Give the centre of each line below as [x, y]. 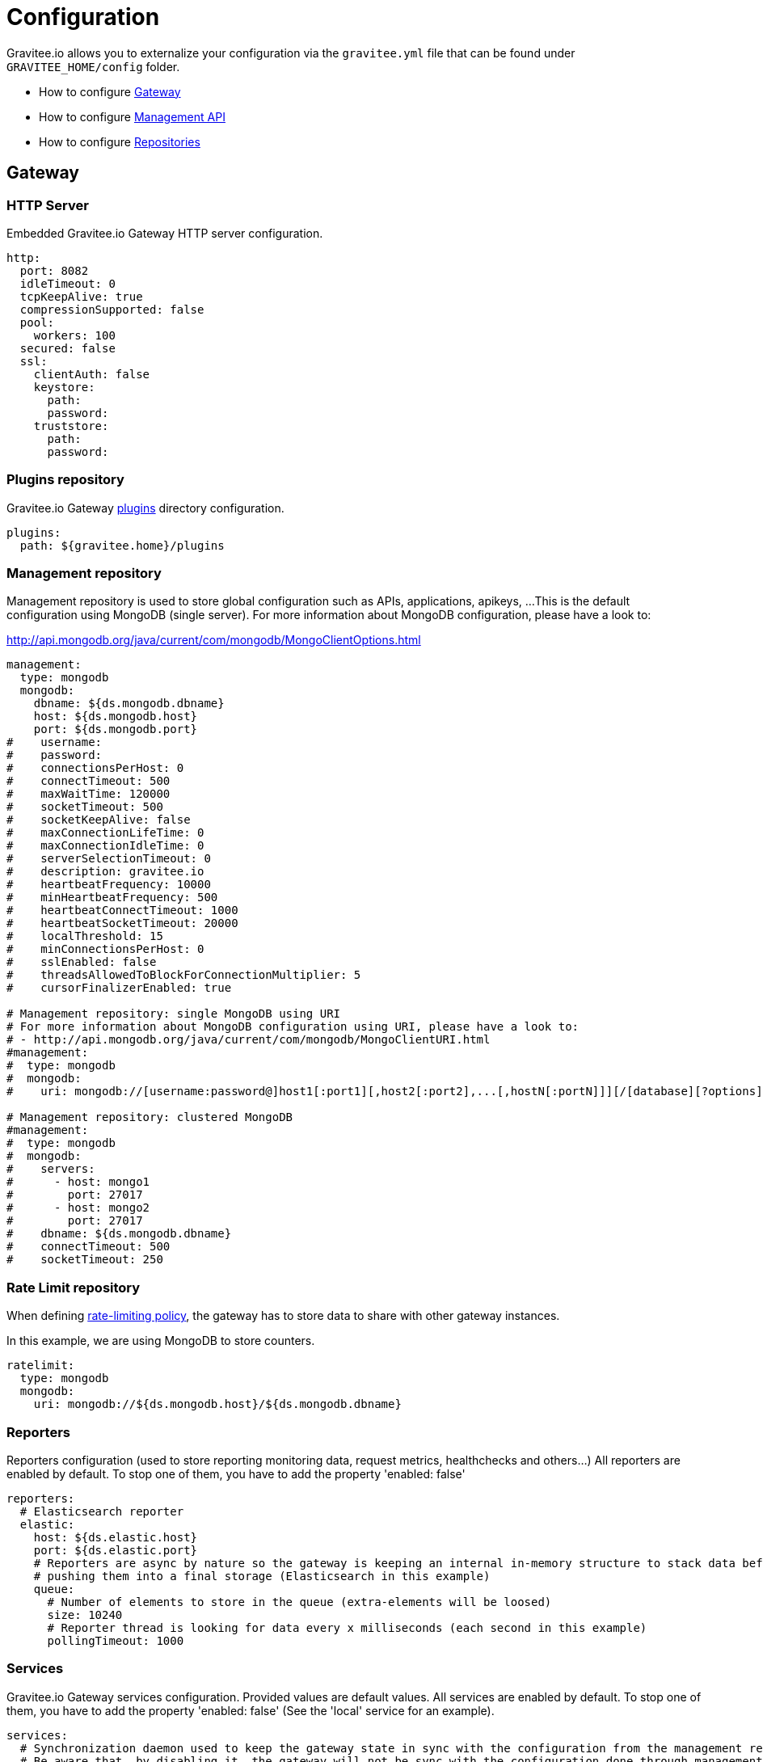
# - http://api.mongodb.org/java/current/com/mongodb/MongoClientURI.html [249, 1040]
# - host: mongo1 [78, 1182]
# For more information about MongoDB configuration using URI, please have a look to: [293, 1027]
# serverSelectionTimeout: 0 [109, 859]
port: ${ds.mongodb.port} [116, 729]
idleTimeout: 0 [67, 283]
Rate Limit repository [74, 1287]
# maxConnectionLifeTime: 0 [105, 833]
